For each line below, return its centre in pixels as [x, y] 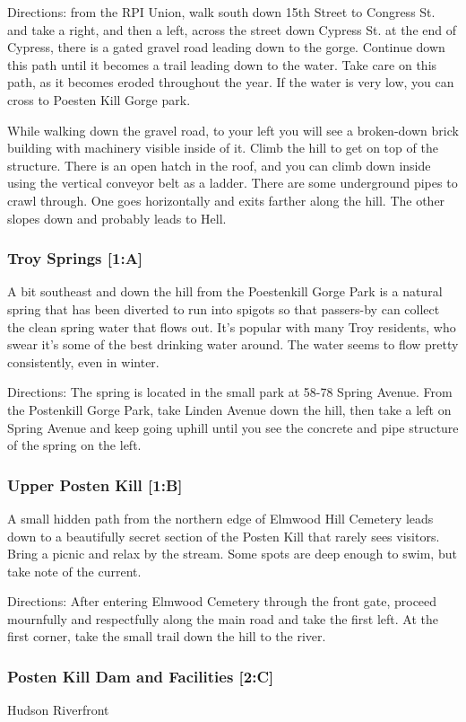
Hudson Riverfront [58, 710]
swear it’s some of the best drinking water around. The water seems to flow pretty [233, 344]
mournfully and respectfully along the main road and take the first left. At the [223, 618]
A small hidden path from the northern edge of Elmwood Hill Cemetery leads [220, 518]
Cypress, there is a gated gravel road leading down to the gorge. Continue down [226, 47]
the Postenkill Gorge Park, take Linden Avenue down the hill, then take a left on [229, 409]
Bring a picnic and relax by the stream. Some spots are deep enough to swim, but [232, 554]
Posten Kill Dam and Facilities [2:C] [141, 676]
